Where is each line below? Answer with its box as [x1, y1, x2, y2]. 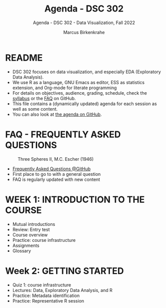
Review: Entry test [12, 226, 50, 232]
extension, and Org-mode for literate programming [12, 85, 117, 91]
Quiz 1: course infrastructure [12, 281, 71, 288]
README [5, 52, 43, 63]
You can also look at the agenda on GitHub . [12, 111, 102, 117]
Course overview [12, 231, 48, 238]
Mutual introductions [12, 221, 55, 227]
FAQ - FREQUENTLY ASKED [5, 129, 121, 140]
